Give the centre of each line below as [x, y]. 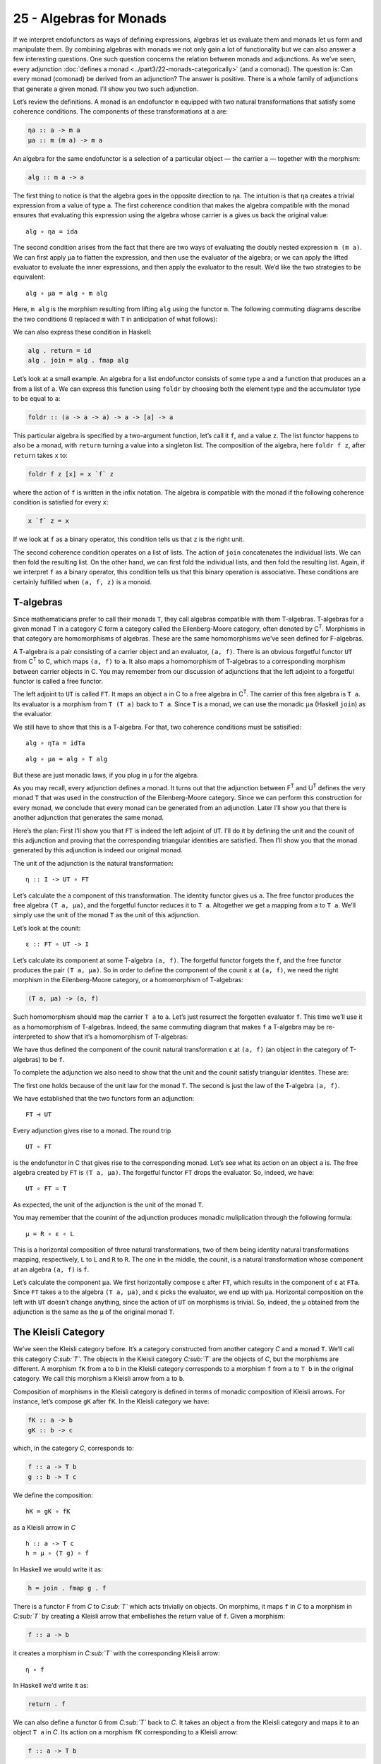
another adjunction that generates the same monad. [89, 818]
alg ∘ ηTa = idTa [55, 743]
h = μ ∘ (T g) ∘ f [58, 1553]
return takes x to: [41, 455]
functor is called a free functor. [58, 681]
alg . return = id [60, 350]
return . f [47, 1704]
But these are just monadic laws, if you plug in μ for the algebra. [106, 775]
